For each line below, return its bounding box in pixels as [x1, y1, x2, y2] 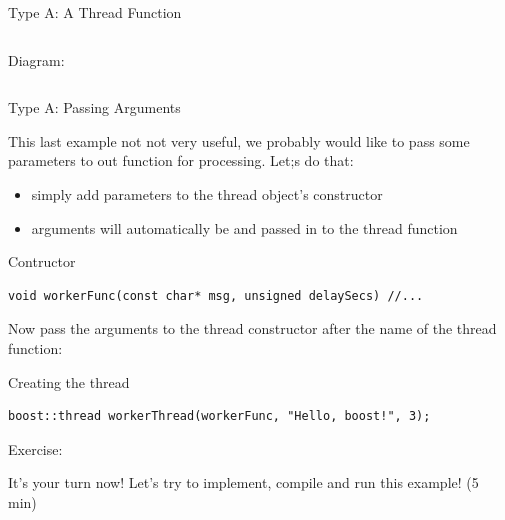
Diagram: [8, 49, 65, 70]
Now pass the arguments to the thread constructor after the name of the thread [8, 318, 497, 339]
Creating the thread [8, 371, 130, 392]
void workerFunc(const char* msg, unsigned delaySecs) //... [8, 288, 424, 303]
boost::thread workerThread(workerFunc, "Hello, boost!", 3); [8, 409, 431, 424]
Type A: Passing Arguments [8, 97, 181, 118]
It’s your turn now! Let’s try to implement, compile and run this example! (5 [8, 472, 479, 493]
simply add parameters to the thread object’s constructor [31, 183, 383, 204]
